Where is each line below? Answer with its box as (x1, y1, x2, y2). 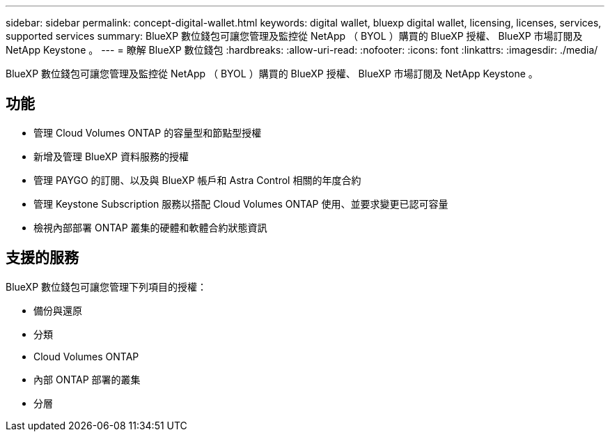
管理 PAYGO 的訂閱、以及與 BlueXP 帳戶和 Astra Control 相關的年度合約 (33, 174, 361, 186)
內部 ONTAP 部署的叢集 (33, 373, 141, 385)
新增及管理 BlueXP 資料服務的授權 (33, 150, 189, 162)
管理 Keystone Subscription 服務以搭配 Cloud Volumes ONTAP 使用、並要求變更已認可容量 (33, 197, 448, 210)
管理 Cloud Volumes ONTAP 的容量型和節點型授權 (33, 126, 262, 139)
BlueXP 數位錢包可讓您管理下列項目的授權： (6, 280, 208, 293)
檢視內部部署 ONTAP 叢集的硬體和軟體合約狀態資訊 (33, 221, 267, 233)
